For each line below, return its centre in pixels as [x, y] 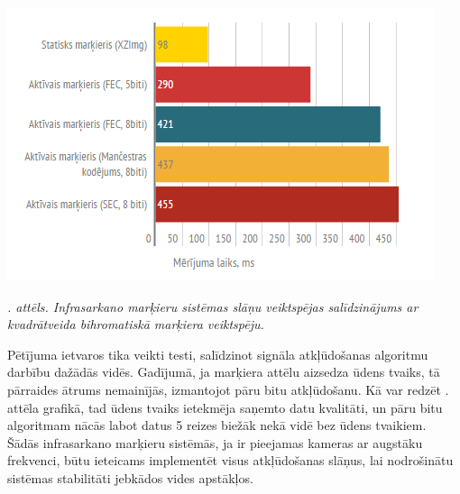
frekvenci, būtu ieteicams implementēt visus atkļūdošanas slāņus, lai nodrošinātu [230, 460]
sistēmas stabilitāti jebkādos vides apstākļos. [130, 477]
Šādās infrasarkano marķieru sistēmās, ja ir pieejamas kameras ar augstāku [215, 442]
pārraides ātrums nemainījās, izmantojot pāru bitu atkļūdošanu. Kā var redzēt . [228, 389]
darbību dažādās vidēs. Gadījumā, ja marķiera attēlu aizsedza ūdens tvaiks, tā [224, 372]
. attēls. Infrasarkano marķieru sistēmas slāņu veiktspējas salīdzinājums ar [213, 306]
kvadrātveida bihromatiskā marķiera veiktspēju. [136, 324]
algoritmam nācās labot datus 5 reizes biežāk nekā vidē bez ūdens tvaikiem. [217, 425]
